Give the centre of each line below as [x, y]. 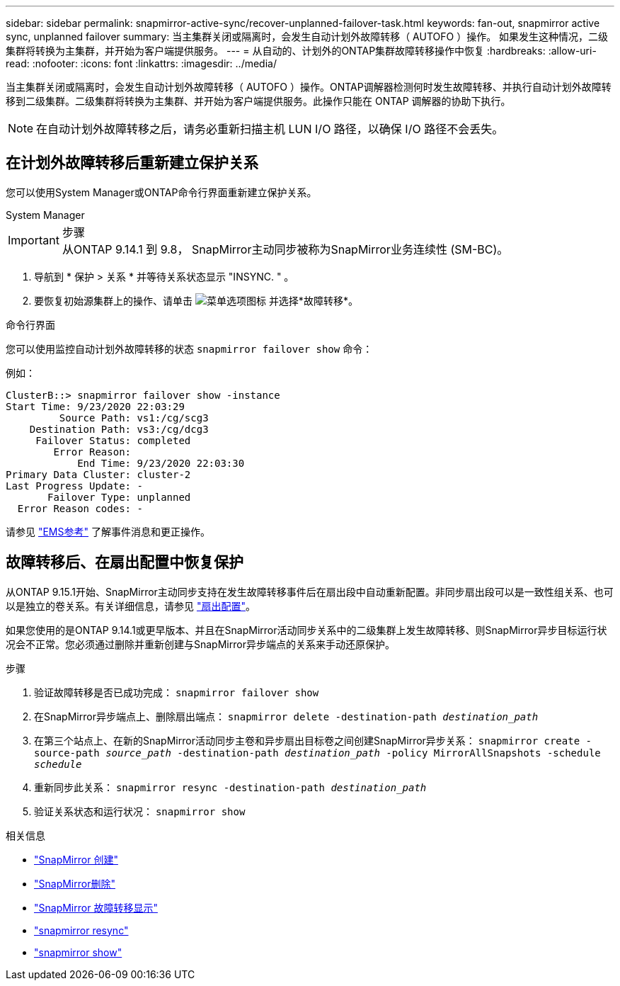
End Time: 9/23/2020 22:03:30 [161, 463]
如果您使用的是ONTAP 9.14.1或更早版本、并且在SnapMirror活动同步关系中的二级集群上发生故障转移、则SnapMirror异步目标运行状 [306, 630]
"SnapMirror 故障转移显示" [96, 907]
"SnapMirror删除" [75, 883]
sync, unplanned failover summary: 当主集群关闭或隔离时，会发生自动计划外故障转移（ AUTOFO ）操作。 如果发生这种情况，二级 [307, 36]
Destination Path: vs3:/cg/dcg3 [119, 429]
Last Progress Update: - [74, 486]
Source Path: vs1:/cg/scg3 [134, 418]
